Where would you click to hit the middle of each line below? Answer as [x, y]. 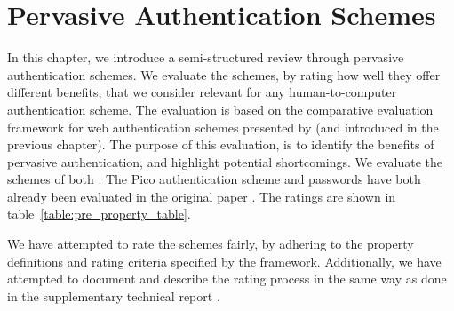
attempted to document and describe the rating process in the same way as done [227, 279]
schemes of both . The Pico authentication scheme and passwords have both [214, 179]
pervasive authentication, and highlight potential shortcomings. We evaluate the [225, 161]
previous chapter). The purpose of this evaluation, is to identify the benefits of [221, 144]
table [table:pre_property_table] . [99, 214]
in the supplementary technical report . [114, 295]
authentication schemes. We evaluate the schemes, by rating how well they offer [224, 74]
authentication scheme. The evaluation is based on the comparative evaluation [220, 109]
